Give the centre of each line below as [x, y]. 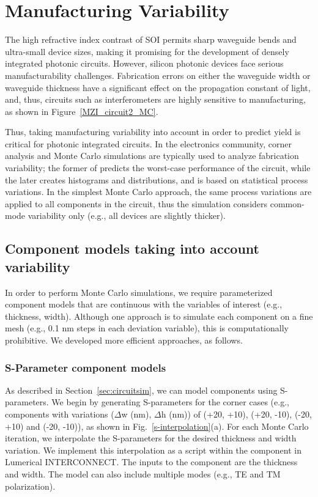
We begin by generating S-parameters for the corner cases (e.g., [170, 402]
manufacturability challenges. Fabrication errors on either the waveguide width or [158, 75]
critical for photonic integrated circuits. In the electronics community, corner [149, 143]
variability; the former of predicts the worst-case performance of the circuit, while [158, 168]
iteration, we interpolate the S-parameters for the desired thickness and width [151, 438]
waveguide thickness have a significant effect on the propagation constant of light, [158, 87]
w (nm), [136, 414]
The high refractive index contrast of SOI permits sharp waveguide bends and [151, 39]
